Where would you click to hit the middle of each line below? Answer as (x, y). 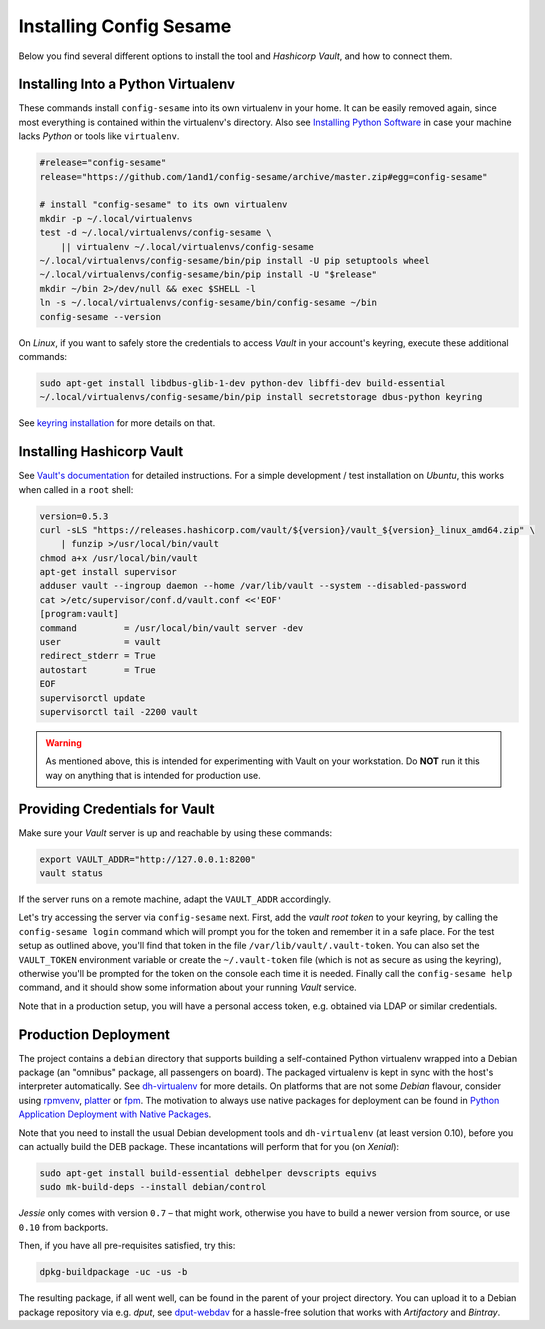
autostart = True (98, 669)
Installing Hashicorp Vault (101, 451)
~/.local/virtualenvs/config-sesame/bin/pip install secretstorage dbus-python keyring (261, 397)
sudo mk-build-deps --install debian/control (153, 1187)
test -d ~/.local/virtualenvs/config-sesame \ (155, 233)
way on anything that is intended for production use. (153, 775)
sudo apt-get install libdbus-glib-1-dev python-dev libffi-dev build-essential (242, 383)
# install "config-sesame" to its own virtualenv (163, 204)
